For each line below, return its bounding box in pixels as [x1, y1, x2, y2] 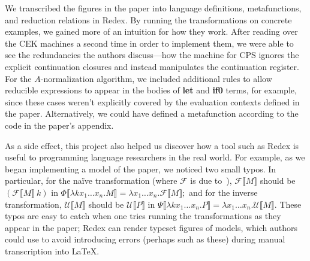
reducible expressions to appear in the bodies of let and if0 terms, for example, [5, 84, 297, 96]
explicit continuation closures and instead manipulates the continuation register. [5, 60, 299, 72]
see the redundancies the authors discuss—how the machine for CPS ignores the [5, 48, 299, 61]
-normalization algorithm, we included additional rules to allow [40, 72, 272, 84]
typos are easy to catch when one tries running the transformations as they [5, 210, 281, 222]
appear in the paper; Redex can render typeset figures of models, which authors [5, 221, 298, 233]
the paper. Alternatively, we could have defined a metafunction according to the [5, 107, 299, 120]
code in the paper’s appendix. [5, 119, 114, 131]
